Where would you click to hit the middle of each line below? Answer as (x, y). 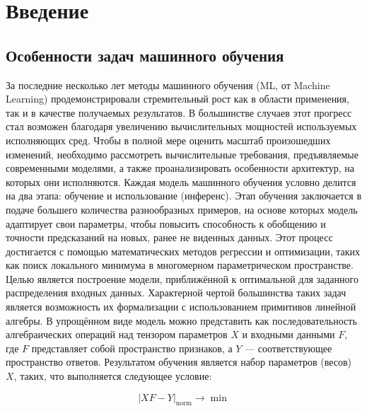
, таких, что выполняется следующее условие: (113, 376)
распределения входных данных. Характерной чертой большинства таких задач (176, 293)
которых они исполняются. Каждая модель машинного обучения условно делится (181, 181)
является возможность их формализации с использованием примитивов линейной (181, 307)
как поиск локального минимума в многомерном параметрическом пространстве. (180, 265)
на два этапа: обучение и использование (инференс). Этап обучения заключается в (183, 196)
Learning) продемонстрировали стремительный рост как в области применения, (177, 99)
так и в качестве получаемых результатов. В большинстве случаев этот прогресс (179, 112)
